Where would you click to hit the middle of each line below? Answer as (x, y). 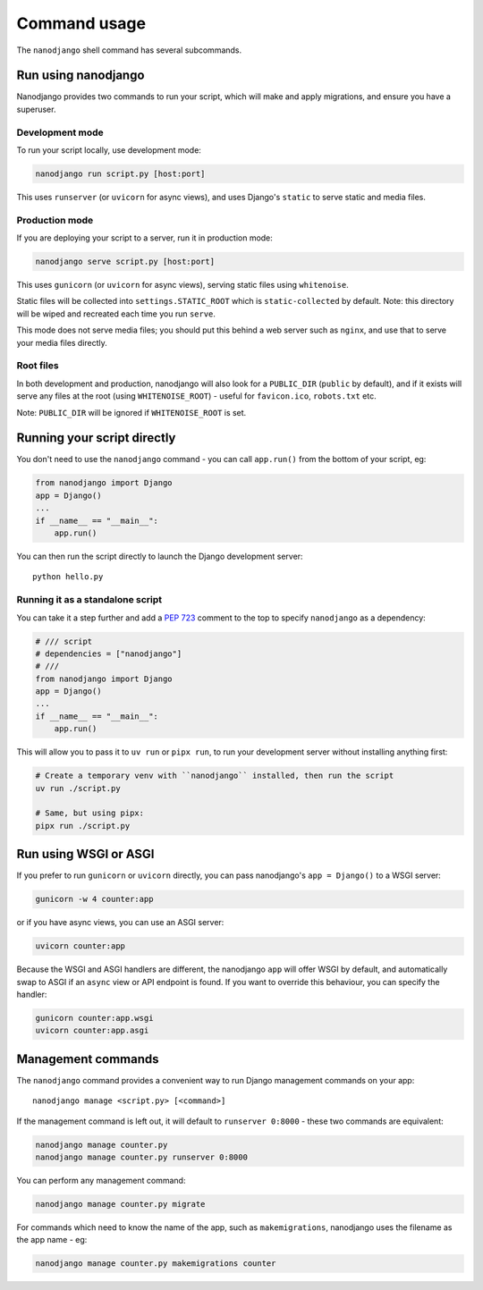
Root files (38, 366)
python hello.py (68, 577)
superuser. (36, 109)
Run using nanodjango (80, 76)
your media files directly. (62, 342)
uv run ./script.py (78, 788)
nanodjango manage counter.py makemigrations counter (156, 1264)
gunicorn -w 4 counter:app (94, 899)
